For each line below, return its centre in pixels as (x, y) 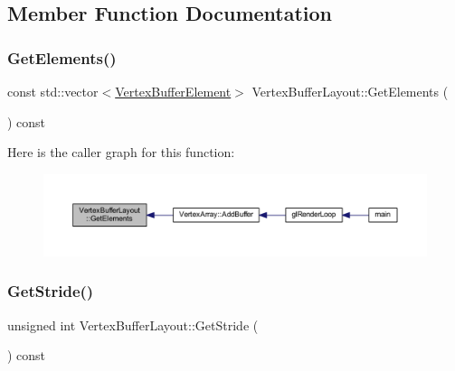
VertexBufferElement (173, 91)
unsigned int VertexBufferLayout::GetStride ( (133, 325)
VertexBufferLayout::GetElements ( (350, 91)
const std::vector (53, 91)
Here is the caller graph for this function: (121, 152)
